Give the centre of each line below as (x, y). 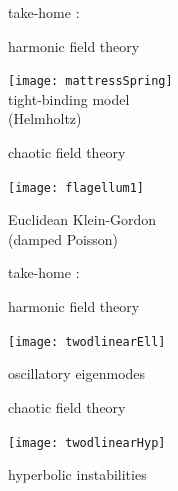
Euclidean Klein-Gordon (82, 219)
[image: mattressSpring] (90, 81)
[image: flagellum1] (76, 187)
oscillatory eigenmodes (77, 373)
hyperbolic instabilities (77, 474)
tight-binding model (69, 98)
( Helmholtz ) (45, 118)
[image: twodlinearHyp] (87, 442)
